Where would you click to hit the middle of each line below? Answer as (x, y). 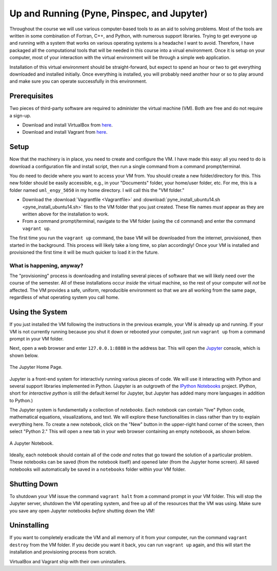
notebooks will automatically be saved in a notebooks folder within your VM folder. (98, 469)
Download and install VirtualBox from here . (67, 125)
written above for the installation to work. (66, 214)
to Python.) (21, 400)
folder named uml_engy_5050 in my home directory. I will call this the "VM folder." (97, 190)
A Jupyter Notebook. (32, 443)
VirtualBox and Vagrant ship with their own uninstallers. (68, 561)
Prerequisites (31, 96)
